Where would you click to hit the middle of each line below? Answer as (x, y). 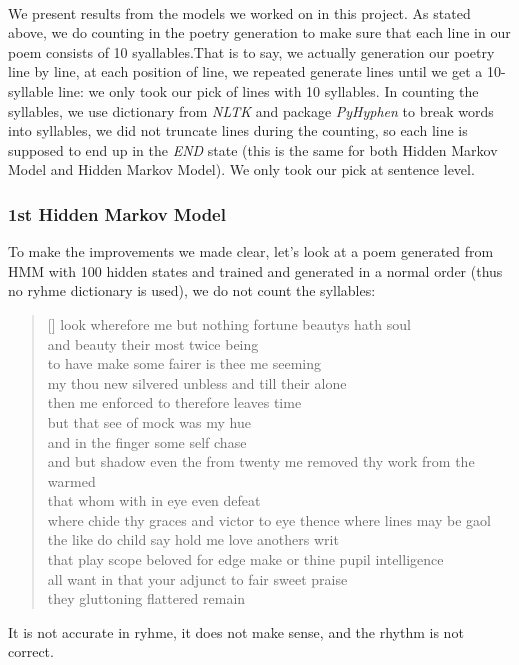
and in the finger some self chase (147, 441)
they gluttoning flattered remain (146, 598)
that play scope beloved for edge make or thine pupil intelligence (245, 559)
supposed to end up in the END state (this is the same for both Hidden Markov (253, 149)
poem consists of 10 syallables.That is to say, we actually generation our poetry (251, 51)
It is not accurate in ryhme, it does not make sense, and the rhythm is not (236, 631)
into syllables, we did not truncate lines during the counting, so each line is (238, 130)
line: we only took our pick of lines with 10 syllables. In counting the (268, 90)
